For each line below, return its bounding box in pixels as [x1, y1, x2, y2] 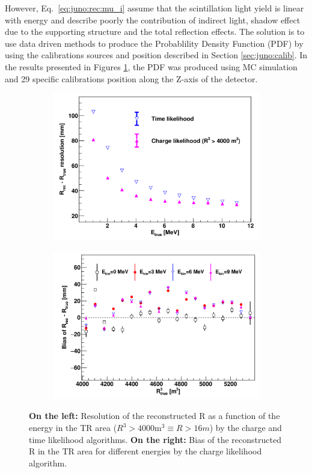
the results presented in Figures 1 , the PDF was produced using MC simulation [5, 60, 298, 73]
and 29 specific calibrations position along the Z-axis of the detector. [5, 72, 258, 85]
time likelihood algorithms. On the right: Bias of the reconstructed [29, 433, 281, 445]
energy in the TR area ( [29, 421, 117, 434]
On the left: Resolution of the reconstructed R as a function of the [29, 409, 280, 422]
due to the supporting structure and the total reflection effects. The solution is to [5, 25, 305, 38]
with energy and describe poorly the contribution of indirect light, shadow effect [5, 13, 301, 26]
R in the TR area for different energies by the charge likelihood [29, 445, 262, 457]
